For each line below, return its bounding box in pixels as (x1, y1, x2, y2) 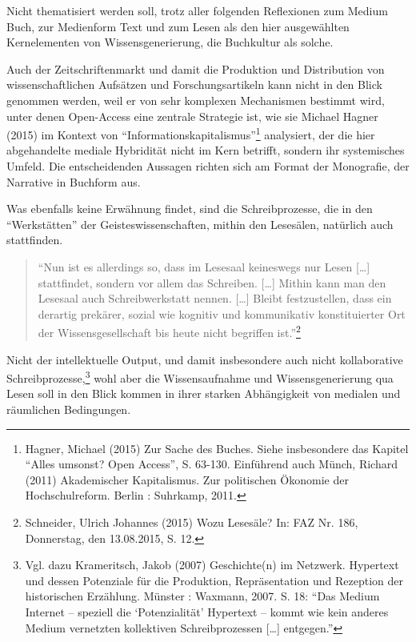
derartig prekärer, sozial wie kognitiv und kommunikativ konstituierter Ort (38, 305, 406, 322)
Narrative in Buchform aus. (6, 173, 141, 190)
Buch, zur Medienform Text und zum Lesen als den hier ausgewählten (6, 18, 350, 34)
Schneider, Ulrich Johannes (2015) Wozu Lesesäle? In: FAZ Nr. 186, (25, 514, 358, 530)
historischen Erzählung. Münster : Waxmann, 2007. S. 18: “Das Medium (25, 588, 380, 604)
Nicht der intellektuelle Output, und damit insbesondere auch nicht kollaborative (6, 351, 403, 367)
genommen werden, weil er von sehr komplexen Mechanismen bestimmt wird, (6, 91, 385, 108)
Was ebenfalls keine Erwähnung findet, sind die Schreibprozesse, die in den (6, 200, 373, 217)
